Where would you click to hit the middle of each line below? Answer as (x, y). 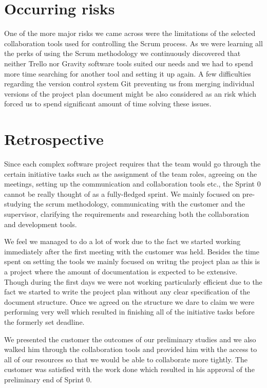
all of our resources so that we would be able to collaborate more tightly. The (126, 359)
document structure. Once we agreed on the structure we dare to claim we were (129, 301)
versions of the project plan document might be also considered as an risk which (130, 93)
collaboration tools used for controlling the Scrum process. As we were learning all (133, 43)
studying (18, 204)
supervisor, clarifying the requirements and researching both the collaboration (127, 214)
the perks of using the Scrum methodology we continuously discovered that (122, 53)
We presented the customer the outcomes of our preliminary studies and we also (130, 339)
